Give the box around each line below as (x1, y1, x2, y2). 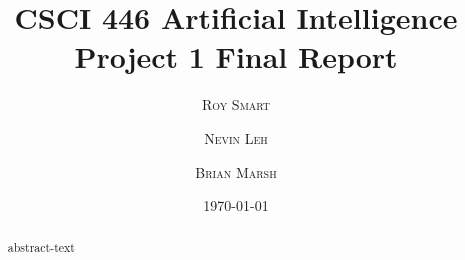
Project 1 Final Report (74, 36, 398, 77)
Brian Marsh (195, 161, 277, 182)
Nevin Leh (204, 127, 268, 148)
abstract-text (7, 239, 75, 256)
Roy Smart (201, 94, 271, 115)
